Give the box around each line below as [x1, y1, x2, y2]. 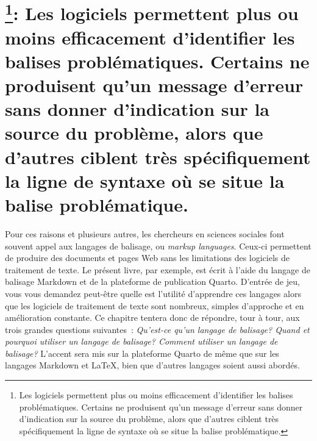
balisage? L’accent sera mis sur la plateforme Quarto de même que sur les [5, 346, 279, 359]
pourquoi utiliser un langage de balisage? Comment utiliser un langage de [5, 335, 278, 348]
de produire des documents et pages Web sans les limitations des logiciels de [5, 251, 290, 264]
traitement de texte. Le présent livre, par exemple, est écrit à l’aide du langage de [5, 263, 310, 276]
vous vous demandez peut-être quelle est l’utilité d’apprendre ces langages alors [5, 287, 301, 299]
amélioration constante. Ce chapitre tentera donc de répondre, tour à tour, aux [5, 311, 300, 324]
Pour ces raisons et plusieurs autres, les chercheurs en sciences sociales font [5, 227, 285, 240]
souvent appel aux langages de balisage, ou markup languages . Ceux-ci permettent [5, 239, 312, 252]
